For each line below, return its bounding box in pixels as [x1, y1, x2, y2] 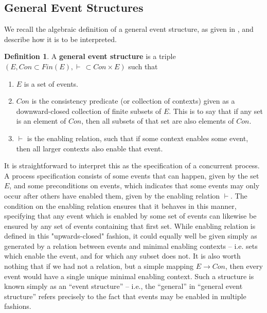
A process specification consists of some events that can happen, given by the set [4, 170, 259, 181]
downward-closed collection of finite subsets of [16, 105, 162, 116]
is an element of [16, 115, 66, 126]
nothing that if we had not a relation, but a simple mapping [4, 261, 194, 271]
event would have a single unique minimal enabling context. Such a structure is [4, 270, 254, 281]
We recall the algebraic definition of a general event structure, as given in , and [4, 24, 254, 34]
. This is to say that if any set [169, 105, 263, 116]
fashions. [4, 301, 31, 311]
